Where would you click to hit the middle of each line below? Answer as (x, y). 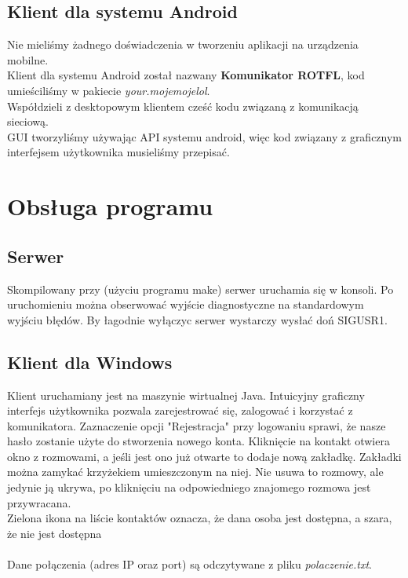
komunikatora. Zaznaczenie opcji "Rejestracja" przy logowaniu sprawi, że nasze (197, 425)
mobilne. (28, 59)
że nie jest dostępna (55, 533)
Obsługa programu (110, 206)
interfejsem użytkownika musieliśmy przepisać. (118, 152)
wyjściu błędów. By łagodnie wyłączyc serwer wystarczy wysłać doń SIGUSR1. (197, 319)
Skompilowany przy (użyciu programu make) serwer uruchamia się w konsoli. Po (200, 289)
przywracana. (39, 502)
